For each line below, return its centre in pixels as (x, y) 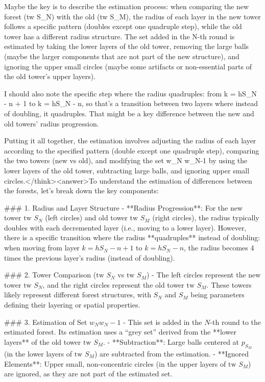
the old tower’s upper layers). (50, 76)
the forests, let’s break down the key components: (81, 190)
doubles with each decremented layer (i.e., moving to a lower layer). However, (125, 227)
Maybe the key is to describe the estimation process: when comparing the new (127, 6)
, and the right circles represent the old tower (113, 284)
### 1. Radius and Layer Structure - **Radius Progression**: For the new (124, 207)
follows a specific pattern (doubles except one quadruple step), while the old (123, 26)
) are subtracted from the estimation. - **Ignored (171, 354)
